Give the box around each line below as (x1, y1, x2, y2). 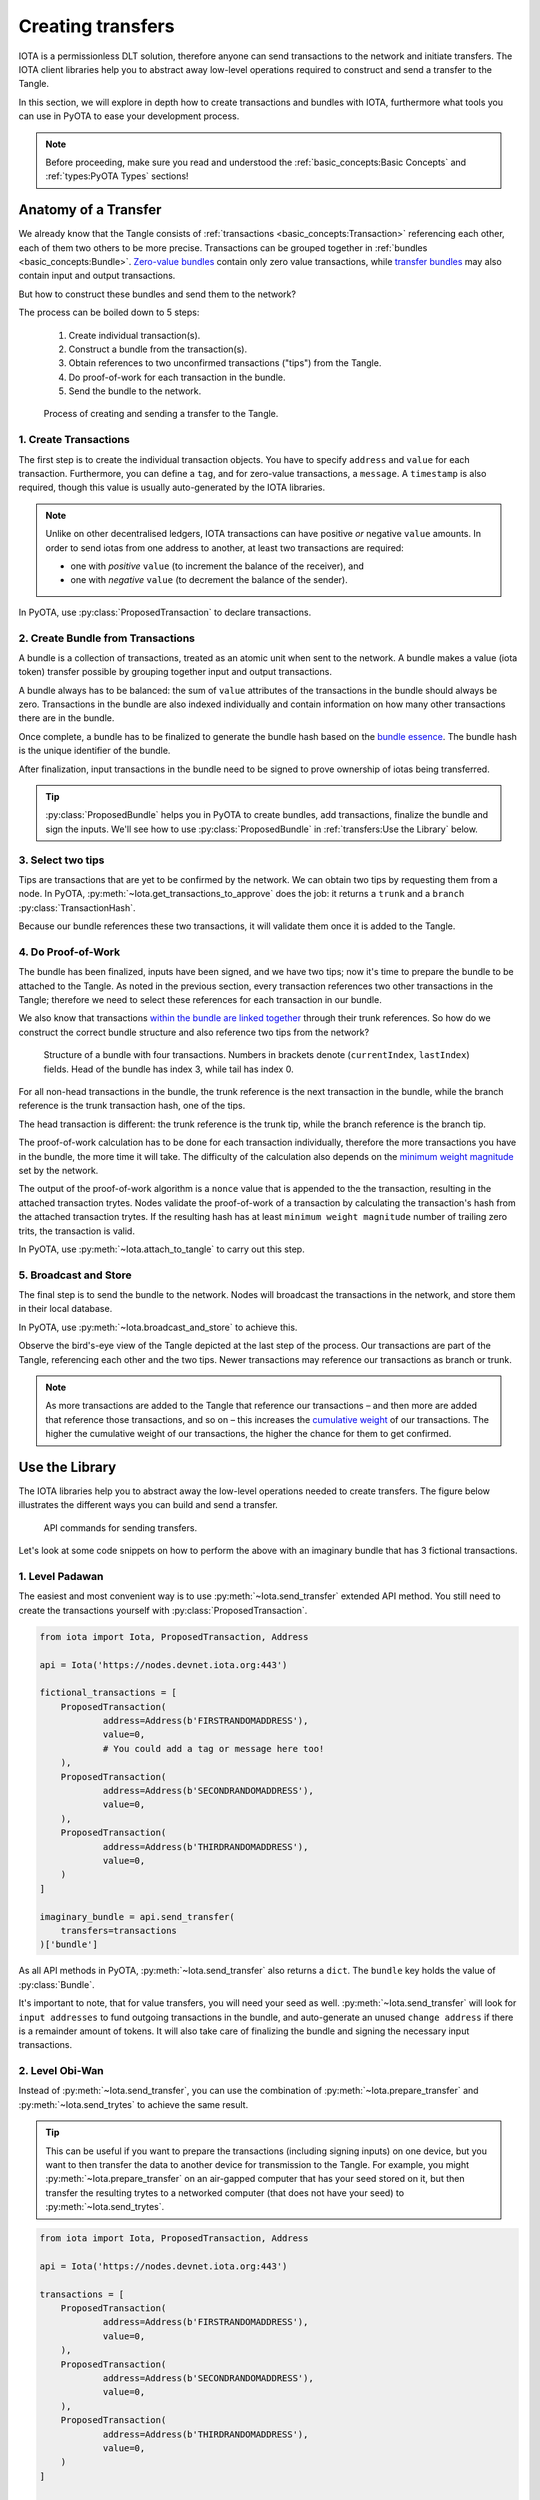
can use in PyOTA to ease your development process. (18, 110, 240, 122)
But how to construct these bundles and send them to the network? (18, 288, 297, 300)
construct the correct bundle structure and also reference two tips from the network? (18, 1026, 370, 1038)
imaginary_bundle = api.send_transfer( (39, 1911, 235, 1922)
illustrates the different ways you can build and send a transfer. (18, 1499, 279, 1511)
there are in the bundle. (18, 712, 115, 724)
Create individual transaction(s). (68, 329, 201, 341)
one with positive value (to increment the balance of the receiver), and (70, 560, 364, 572)
